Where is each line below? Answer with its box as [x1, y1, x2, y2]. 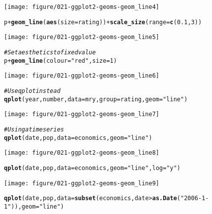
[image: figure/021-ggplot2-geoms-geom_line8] [4, 149, 159, 157]
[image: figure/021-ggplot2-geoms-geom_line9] [4, 179, 159, 187]
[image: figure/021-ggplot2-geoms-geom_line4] [4, 3, 159, 10]
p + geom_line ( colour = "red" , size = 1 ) [4, 57, 117, 64]
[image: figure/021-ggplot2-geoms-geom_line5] [4, 34, 159, 41]
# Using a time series [4, 126, 64, 133]
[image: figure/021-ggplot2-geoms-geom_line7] [4, 111, 159, 118]
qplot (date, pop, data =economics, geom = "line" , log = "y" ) [4, 164, 181, 171]
